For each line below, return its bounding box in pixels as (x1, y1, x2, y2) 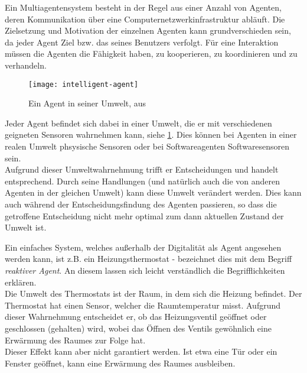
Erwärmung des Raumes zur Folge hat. (5, 333, 146, 346)
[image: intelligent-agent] (28, 80, 139, 89)
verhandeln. (5, 59, 47, 71)
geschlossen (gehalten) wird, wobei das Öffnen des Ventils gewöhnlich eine (5, 322, 272, 334)
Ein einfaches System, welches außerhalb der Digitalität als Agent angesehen (5, 241, 282, 253)
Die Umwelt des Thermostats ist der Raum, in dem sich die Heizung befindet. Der (5, 287, 302, 300)
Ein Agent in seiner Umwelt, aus (28, 97, 146, 109)
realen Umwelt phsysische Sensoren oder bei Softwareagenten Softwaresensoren (5, 140, 290, 152)
